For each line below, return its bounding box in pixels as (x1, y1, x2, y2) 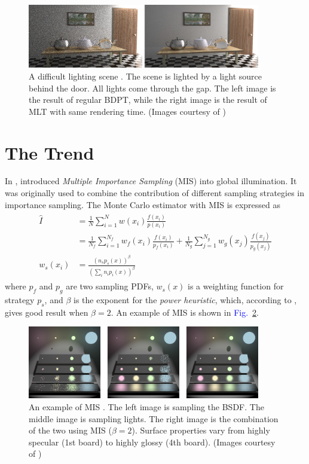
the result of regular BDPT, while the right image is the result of (29, 93, 267, 106)
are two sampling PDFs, (66, 280, 154, 292)
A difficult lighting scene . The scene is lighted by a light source (29, 69, 262, 82)
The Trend (5, 140, 94, 164)
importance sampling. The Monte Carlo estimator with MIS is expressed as (5, 198, 281, 210)
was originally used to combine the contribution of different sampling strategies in (5, 187, 305, 199)
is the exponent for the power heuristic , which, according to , (74, 294, 297, 306)
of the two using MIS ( (29, 424, 112, 436)
